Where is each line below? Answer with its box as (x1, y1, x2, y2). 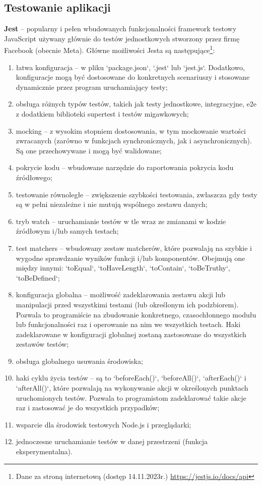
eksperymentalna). (16, 446, 73, 457)
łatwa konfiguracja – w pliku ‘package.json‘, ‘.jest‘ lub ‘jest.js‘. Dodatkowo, (16, 62, 245, 72)
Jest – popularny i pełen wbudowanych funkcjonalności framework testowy (4, 23, 237, 34)
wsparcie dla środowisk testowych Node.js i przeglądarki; (16, 419, 191, 429)
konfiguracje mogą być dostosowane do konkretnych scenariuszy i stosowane (16, 72, 250, 82)
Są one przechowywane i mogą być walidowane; (16, 145, 162, 155)
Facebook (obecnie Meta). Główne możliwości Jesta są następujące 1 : (4, 43, 215, 56)
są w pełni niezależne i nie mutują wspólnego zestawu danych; (16, 199, 208, 209)
